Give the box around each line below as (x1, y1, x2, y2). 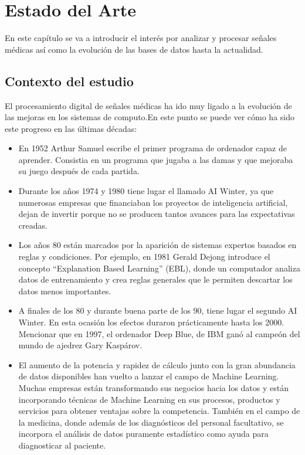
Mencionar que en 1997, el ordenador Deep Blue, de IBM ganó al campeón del (18, 327, 300, 339)
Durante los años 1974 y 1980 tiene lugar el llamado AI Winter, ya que (18, 185, 274, 197)
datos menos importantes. (18, 284, 111, 297)
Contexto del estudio (5, 72, 134, 90)
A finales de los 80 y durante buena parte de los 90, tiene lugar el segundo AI (18, 304, 297, 317)
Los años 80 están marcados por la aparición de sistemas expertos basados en (18, 239, 297, 251)
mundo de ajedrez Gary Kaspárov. (18, 339, 143, 351)
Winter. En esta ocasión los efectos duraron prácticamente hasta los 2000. (18, 316, 284, 328)
